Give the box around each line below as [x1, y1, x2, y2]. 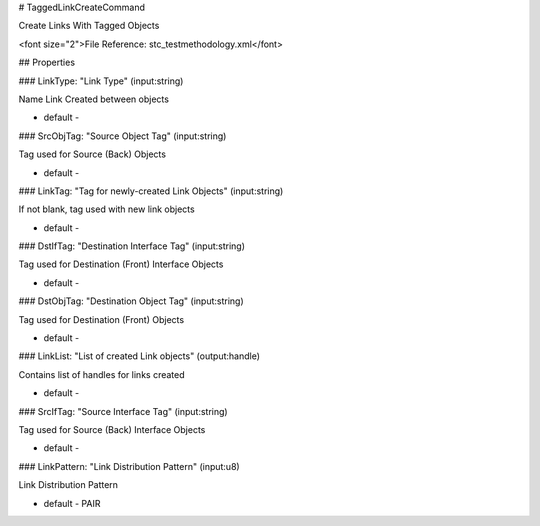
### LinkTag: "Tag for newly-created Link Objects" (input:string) [18, 185, 284, 197]
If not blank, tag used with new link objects [18, 203, 195, 215]
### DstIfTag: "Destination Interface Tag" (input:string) [18, 240, 245, 252]
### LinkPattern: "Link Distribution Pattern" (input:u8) [18, 460, 240, 472]
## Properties [18, 56, 75, 69]
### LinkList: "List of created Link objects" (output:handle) [18, 350, 260, 362]
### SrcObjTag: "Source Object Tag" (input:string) [18, 130, 227, 142]
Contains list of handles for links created [18, 368, 185, 380]
